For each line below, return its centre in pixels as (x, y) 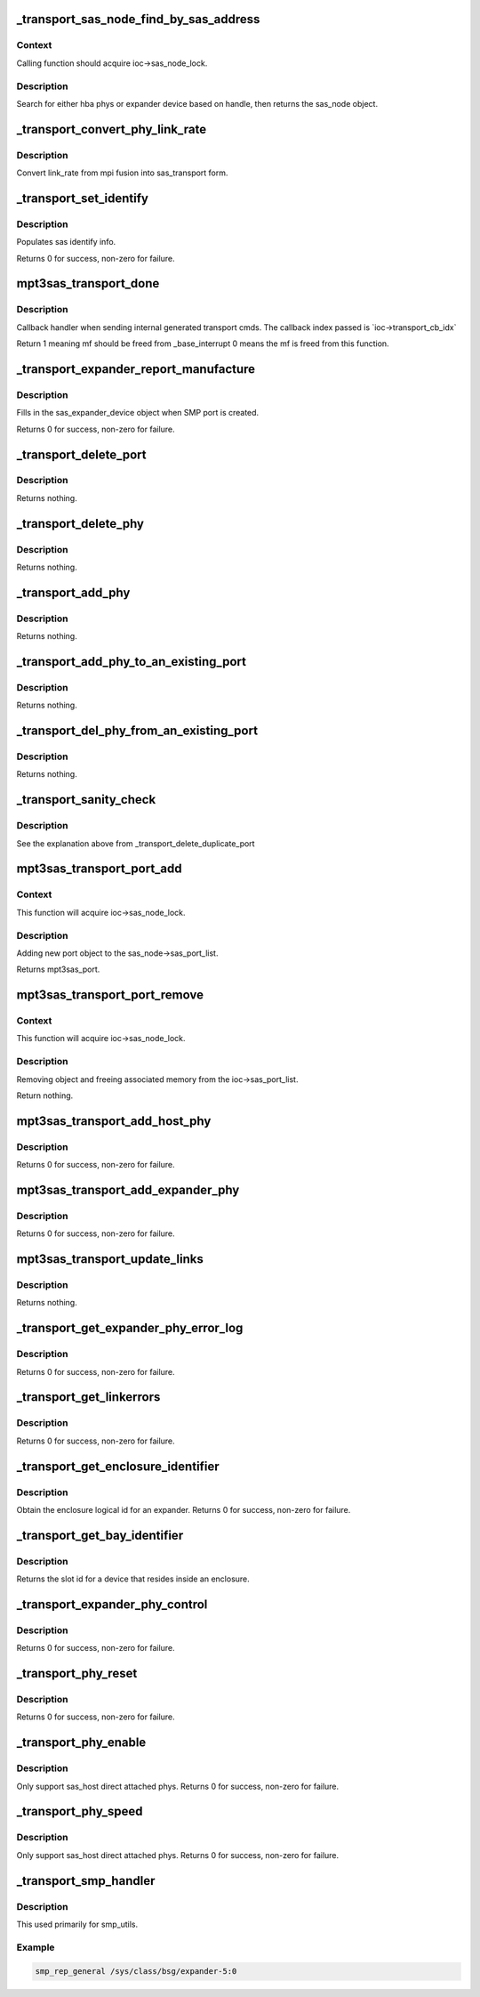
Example (36, 1947)
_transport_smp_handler (86, 1881)
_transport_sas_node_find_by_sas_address (138, 19)
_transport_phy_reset (77, 1674)
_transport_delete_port (81, 454)
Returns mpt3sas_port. (58, 969)
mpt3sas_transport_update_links (110, 1259)
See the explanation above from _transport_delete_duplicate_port (136, 843)
